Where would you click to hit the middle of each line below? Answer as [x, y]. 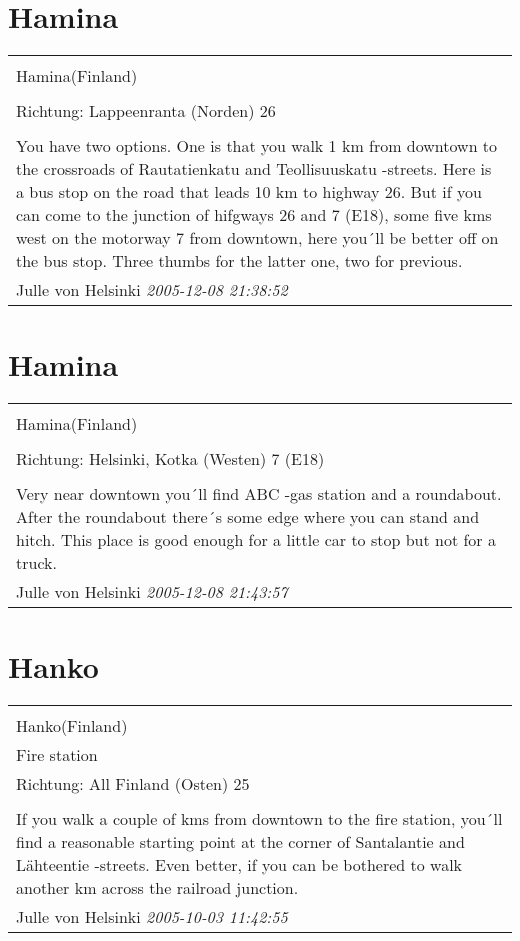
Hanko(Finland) [72, 726]
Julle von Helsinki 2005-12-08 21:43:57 [152, 592]
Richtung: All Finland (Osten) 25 [133, 784]
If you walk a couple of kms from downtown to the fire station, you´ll [259, 819]
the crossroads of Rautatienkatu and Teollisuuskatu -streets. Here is [254, 169]
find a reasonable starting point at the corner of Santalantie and [240, 842]
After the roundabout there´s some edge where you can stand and [248, 517]
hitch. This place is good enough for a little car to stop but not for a [256, 540]
